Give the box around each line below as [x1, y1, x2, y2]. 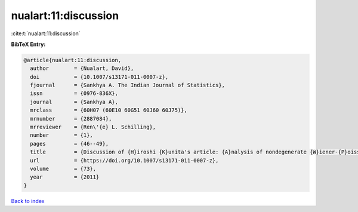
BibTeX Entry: [11, 41, 46, 48]
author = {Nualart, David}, [30, 65, 134, 72]
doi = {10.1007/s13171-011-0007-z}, [30, 73, 169, 80]
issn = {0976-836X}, [30, 90, 119, 97]
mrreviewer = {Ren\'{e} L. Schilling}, [30, 124, 156, 131]
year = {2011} [30, 174, 100, 180]
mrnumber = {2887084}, [30, 115, 112, 122]
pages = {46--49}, [30, 140, 109, 147]
